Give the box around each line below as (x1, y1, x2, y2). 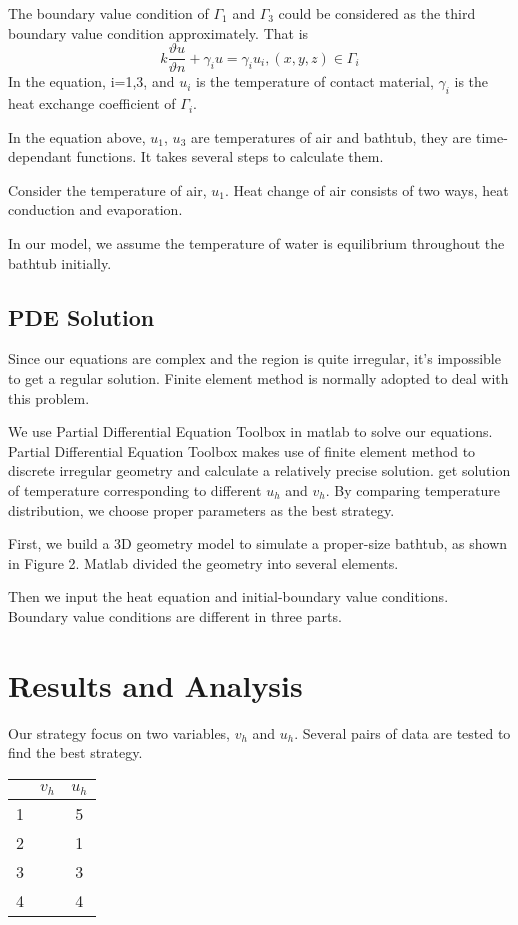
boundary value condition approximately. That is (8, 22, 309, 43)
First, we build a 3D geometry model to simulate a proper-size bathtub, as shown (8, 533, 508, 554)
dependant (8, 146, 72, 167)
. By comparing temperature (325, 479, 500, 500)
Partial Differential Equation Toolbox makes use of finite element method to (8, 440, 476, 461)
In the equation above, (8, 126, 146, 147)
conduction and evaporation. (8, 199, 183, 220)
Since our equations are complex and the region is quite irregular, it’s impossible (8, 348, 501, 369)
